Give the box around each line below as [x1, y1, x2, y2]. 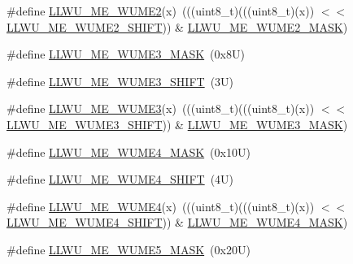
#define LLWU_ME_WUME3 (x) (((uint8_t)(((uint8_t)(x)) [7, 100, 315, 117]
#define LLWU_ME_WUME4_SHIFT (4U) [7, 171, 234, 188]
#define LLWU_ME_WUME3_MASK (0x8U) [7, 45, 245, 63]
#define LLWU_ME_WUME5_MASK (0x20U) [7, 240, 251, 258]
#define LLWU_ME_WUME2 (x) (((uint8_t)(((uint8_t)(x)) [7, 2, 315, 19]
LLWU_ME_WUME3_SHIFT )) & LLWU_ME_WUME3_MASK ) [7, 115, 348, 132]
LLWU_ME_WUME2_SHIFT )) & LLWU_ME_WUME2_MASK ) [7, 18, 348, 35]
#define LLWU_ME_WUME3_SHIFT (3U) [7, 72, 234, 89]
